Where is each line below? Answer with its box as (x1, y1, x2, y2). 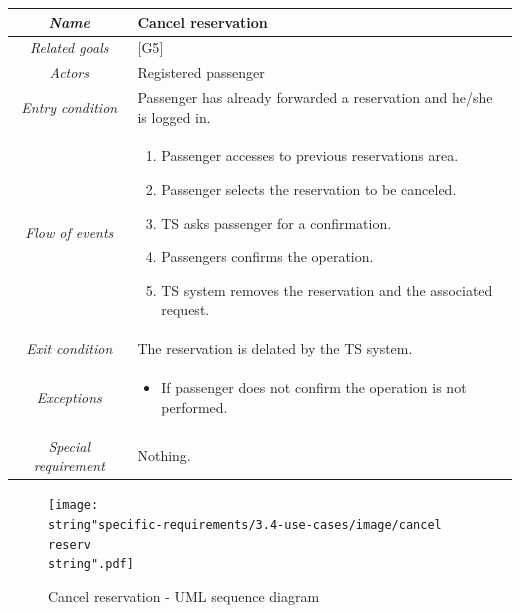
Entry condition (21, 96, 118, 117)
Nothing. (137, 445, 191, 466)
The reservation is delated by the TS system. (137, 338, 413, 359)
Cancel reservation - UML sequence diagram (48, 585, 320, 606)
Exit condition (26, 338, 113, 359)
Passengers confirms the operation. (161, 246, 374, 267)
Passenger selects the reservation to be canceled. (161, 179, 457, 200)
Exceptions (36, 386, 102, 407)
